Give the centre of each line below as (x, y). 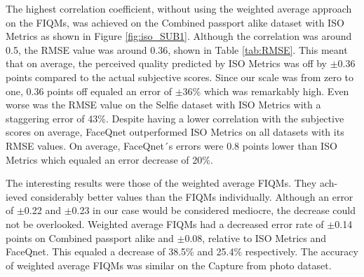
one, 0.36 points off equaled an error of (89, 91)
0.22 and (42, 210)
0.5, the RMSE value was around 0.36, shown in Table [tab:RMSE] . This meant (177, 49)
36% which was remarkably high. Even (266, 91)
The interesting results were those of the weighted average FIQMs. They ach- (172, 183)
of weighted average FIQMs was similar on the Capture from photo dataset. (169, 265)
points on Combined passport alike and (90, 237)
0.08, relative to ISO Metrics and (256, 237)
